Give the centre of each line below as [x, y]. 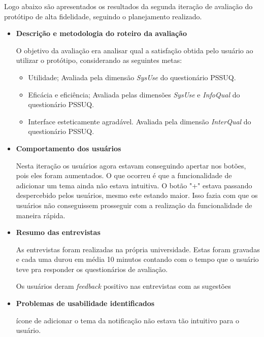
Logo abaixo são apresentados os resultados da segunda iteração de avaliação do [128, 6]
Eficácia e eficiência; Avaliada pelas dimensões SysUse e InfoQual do [134, 94]
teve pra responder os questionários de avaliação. [92, 269]
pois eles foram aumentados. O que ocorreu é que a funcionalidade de [124, 175]
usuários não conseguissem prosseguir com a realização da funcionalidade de [134, 205]
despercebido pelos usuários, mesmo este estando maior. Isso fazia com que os [137, 195]
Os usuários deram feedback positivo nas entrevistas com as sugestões [123, 286]
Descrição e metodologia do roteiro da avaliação [101, 33]
